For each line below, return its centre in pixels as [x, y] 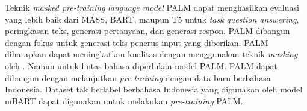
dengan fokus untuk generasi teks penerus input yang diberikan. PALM [137, 42]
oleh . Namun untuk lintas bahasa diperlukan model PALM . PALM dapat [141, 65]
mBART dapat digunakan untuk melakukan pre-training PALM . [124, 101]
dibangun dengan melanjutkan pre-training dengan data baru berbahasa [138, 77]
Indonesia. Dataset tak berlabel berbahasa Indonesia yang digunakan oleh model [154, 89]
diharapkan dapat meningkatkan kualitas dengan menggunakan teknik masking [151, 54]
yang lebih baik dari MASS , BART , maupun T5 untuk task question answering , [152, 19]
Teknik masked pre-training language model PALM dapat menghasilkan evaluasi [152, 7]
